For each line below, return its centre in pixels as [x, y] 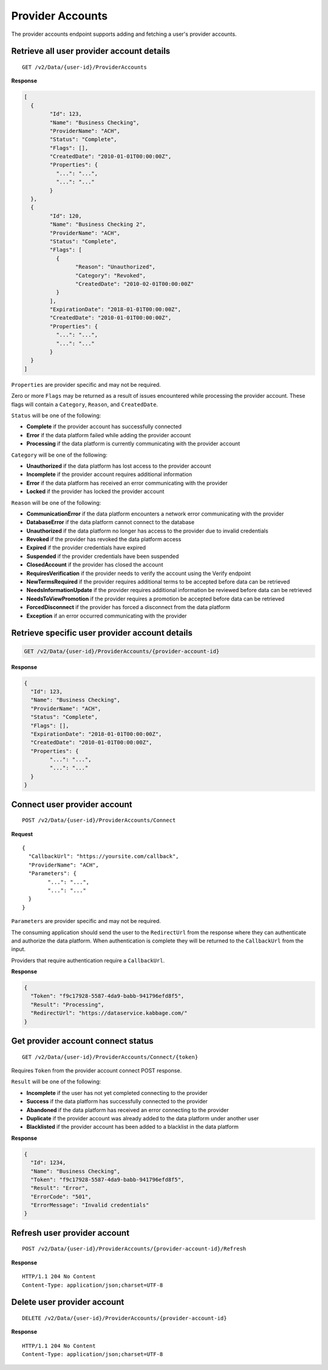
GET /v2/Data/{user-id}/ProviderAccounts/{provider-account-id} [122, 651]
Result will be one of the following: [56, 1082]
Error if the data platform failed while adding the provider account [109, 435]
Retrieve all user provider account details [91, 51]
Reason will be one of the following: [56, 503]
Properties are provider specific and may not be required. [86, 384]
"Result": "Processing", [67, 1004]
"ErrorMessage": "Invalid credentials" [90, 1205]
